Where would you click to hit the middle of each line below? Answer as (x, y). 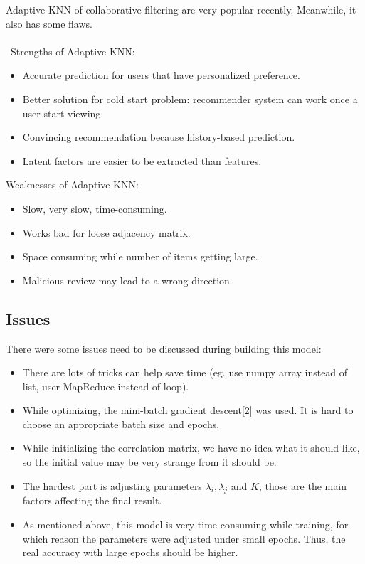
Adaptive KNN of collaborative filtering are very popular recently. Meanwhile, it (181, 9)
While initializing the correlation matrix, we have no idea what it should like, (191, 448)
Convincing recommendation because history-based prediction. (159, 137)
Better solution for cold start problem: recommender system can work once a (190, 99)
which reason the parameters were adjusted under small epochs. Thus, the (184, 538)
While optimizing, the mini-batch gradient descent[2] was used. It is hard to (188, 410)
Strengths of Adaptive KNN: (73, 51)
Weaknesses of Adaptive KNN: (72, 185)
